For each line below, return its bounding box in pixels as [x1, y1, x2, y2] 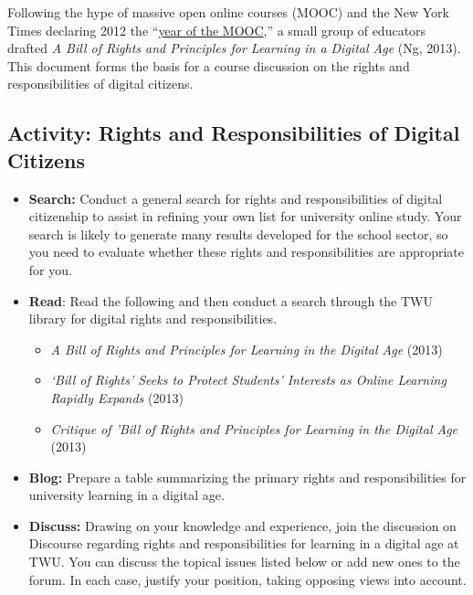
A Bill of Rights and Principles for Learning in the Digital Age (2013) [50, 339, 443, 358]
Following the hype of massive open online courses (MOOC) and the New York [7, 3, 449, 21]
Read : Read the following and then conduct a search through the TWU [28, 291, 434, 310]
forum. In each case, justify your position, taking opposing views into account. [28, 569, 467, 589]
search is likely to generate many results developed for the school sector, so [28, 224, 448, 243]
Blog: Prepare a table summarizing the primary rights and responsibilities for [28, 467, 467, 486]
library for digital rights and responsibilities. [28, 309, 278, 328]
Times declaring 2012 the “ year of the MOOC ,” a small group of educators [7, 20, 426, 39]
